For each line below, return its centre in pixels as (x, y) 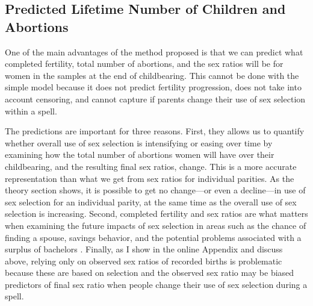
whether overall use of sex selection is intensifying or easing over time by (139, 142)
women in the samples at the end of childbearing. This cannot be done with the (152, 75)
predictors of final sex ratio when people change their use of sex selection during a (156, 284)
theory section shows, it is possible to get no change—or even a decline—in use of (155, 190)
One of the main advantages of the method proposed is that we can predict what (154, 52)
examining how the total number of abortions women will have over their (140, 155)
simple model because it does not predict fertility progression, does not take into (153, 87)
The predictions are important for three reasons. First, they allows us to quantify (155, 131)
